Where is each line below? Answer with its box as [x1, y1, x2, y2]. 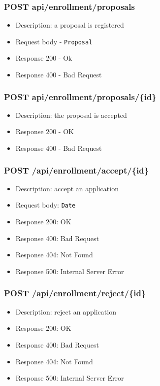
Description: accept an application [15, 183, 119, 193]
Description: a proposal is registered [15, 20, 124, 30]
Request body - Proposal [15, 36, 93, 46]
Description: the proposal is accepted [15, 109, 127, 120]
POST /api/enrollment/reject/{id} [4, 287, 146, 299]
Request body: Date [15, 200, 76, 210]
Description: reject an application [15, 306, 116, 316]
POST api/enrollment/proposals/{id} [4, 90, 157, 103]
